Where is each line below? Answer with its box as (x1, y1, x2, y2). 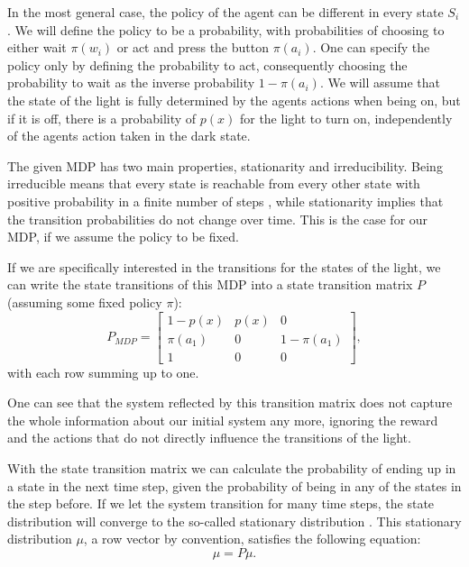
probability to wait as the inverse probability (7, 73, 255, 92)
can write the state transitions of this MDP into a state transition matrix (7, 275, 413, 294)
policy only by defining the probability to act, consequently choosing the (7, 55, 408, 74)
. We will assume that (319, 73, 441, 92)
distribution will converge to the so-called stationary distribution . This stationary (7, 511, 462, 530)
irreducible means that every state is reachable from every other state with (7, 174, 420, 193)
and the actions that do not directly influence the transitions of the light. (7, 428, 411, 447)
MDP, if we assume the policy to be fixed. (7, 227, 239, 246)
